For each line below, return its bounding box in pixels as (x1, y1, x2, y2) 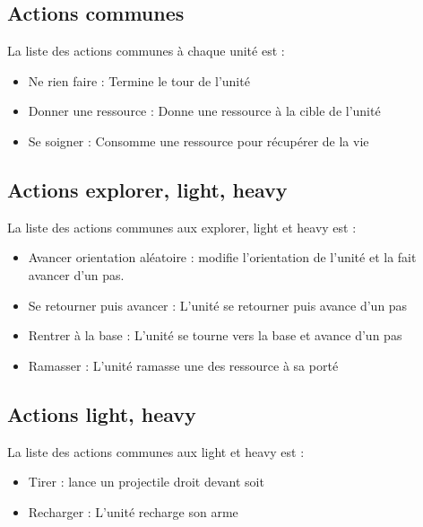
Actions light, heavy (7, 400, 196, 427)
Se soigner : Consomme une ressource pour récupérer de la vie (28, 131, 369, 150)
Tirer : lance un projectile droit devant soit (28, 472, 264, 491)
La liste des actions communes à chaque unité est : (7, 41, 285, 60)
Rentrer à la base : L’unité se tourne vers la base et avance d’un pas (28, 326, 402, 345)
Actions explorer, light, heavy (7, 175, 288, 203)
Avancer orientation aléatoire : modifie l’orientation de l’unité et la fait (28, 248, 417, 267)
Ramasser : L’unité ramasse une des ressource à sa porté (28, 356, 339, 374)
